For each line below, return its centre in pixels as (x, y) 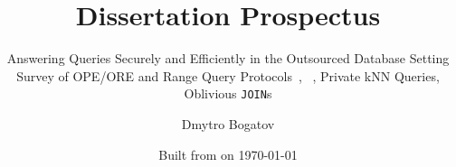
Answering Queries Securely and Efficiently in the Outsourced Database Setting (228, 58)
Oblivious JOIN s (228, 93)
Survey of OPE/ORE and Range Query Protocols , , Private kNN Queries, (228, 75)
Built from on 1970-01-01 (228, 154)
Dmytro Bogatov (228, 123)
